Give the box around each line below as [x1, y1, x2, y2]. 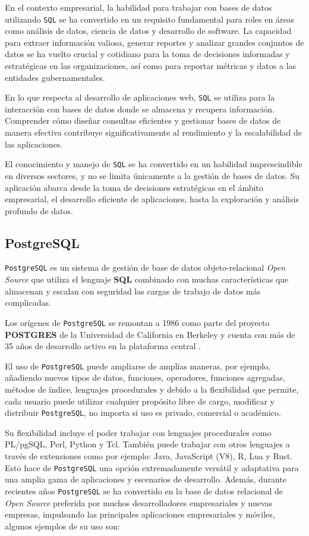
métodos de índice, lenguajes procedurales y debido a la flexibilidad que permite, [5, 383, 299, 396]
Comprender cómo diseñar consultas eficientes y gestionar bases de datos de [5, 114, 281, 127]
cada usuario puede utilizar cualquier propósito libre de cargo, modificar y [5, 394, 275, 407]
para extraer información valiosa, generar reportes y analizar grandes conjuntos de [5, 36, 304, 48]
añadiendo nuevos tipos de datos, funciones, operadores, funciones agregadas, [5, 371, 285, 384]
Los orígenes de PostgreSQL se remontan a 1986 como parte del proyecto [5, 316, 270, 328]
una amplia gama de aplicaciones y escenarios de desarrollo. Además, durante [5, 473, 287, 485]
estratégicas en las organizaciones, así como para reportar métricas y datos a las [5, 59, 297, 72]
